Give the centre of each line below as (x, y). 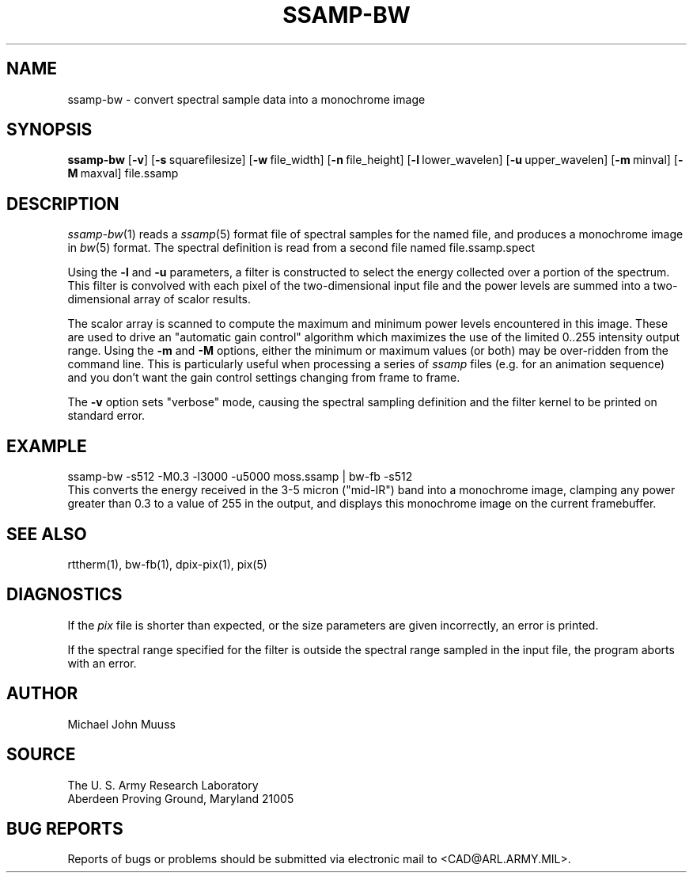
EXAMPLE (47, 446)
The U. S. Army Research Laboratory (163, 785)
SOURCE (41, 755)
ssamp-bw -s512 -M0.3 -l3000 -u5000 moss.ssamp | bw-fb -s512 (240, 477)
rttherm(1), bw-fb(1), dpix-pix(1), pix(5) (167, 564)
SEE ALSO (47, 534)
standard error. (106, 416)
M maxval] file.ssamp (123, 173)
